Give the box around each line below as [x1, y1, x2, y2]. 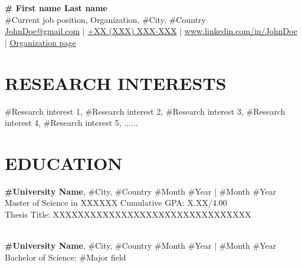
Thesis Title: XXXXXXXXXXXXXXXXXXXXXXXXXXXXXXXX [5, 208, 251, 220]
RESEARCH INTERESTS [5, 71, 226, 95]
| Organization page [5, 36, 76, 48]
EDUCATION [5, 151, 123, 175]
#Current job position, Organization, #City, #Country [5, 13, 206, 25]
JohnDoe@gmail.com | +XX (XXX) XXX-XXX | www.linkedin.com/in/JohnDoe [5, 25, 297, 37]
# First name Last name [5, 2, 107, 14]
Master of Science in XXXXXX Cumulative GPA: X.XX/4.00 [5, 196, 227, 209]
